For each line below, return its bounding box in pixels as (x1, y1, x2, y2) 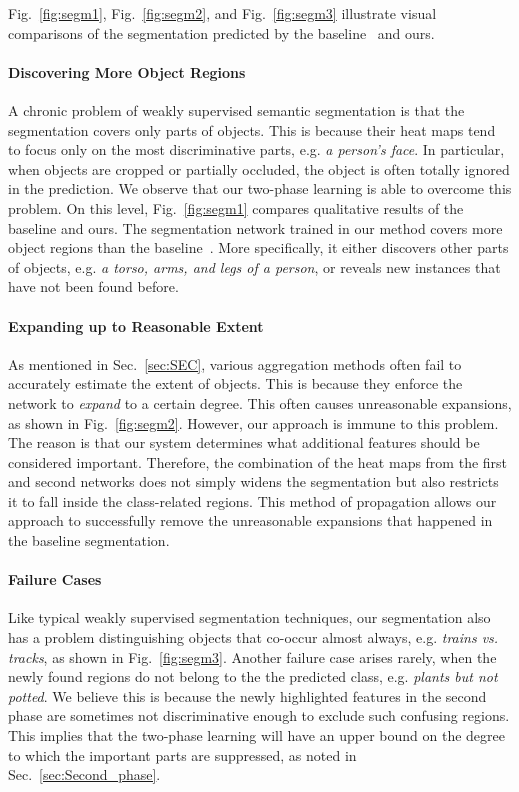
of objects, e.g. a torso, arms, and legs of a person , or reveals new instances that (8, 256, 501, 277)
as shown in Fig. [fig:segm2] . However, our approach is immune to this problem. (8, 412, 499, 433)
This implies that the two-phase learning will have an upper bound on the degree (8, 725, 505, 746)
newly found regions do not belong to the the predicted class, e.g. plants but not (8, 666, 498, 687)
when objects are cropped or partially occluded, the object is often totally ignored (8, 158, 510, 179)
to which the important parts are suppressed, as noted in (8, 744, 357, 765)
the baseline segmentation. (8, 530, 170, 551)
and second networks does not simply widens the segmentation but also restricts (8, 471, 499, 492)
